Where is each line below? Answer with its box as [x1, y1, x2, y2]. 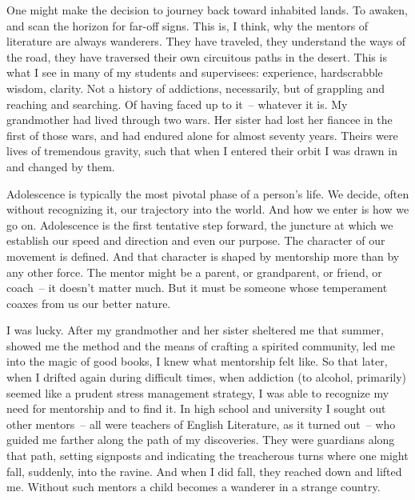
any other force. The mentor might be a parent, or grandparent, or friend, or [6, 263, 382, 280]
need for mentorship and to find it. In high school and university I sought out [6, 400, 386, 417]
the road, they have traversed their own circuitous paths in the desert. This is [6, 48, 387, 65]
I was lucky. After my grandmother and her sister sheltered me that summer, [6, 322, 384, 338]
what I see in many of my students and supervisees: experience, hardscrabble [6, 64, 383, 81]
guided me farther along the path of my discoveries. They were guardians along [6, 431, 395, 448]
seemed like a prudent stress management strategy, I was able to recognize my [6, 384, 389, 401]
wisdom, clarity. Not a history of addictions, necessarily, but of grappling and [6, 79, 385, 96]
